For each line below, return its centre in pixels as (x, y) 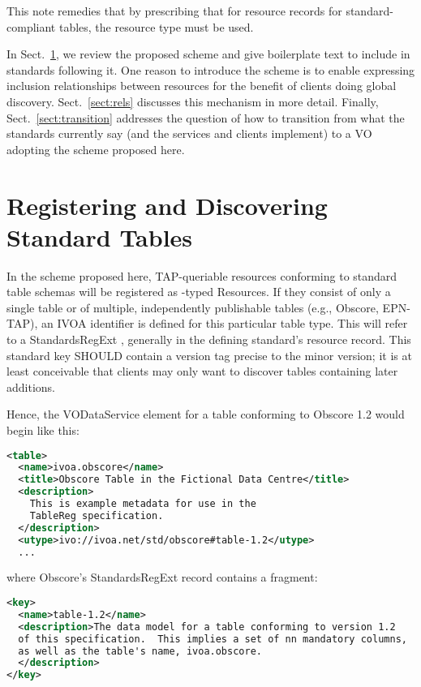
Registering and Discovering (167, 205)
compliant (31, 26)
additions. (31, 386)
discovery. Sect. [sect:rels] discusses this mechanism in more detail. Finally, (193, 101)
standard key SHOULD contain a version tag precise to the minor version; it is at (209, 355)
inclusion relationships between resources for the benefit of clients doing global (202, 86)
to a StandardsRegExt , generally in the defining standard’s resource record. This (209, 339)
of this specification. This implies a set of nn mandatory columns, (213, 639)
